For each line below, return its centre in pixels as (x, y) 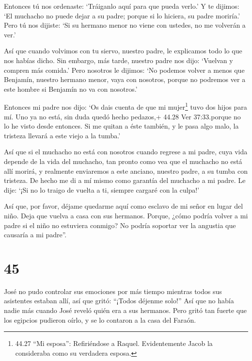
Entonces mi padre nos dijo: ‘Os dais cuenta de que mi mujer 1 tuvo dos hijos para (126, 106)
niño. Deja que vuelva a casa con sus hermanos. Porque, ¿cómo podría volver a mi (126, 215)
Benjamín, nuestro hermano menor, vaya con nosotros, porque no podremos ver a (125, 79)
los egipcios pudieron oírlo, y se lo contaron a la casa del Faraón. (100, 320)
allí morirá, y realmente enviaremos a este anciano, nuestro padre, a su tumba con (126, 171)
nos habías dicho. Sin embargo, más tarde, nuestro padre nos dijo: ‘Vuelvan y (118, 60)
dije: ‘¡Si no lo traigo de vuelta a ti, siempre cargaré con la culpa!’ (102, 189)
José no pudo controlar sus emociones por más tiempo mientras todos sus (113, 291)
